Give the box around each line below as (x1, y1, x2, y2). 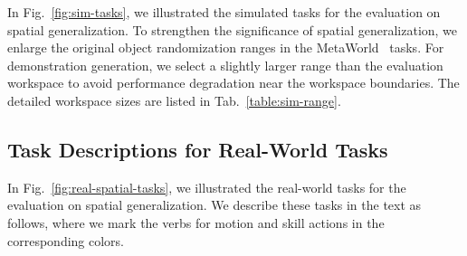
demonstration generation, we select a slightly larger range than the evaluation (7, 55, 443, 74)
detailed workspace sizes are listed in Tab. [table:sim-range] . (7, 90, 341, 109)
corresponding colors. (7, 231, 125, 250)
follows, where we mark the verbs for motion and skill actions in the (7, 213, 385, 232)
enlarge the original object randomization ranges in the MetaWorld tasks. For (7, 38, 444, 57)
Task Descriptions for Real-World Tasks (7, 135, 388, 163)
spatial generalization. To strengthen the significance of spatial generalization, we (7, 20, 458, 39)
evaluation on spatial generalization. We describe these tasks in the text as (7, 195, 422, 214)
